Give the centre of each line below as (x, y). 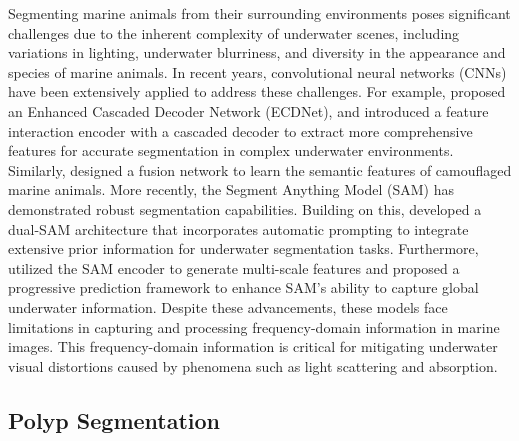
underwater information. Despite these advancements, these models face (228, 306)
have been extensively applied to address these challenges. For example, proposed (257, 91)
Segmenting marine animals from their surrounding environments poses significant (259, 13)
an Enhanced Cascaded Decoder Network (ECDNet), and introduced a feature (248, 110)
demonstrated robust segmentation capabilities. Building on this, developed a (245, 208)
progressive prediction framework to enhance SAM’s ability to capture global (243, 287)
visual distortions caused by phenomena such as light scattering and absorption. (253, 365)
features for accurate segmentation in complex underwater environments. (231, 150)
